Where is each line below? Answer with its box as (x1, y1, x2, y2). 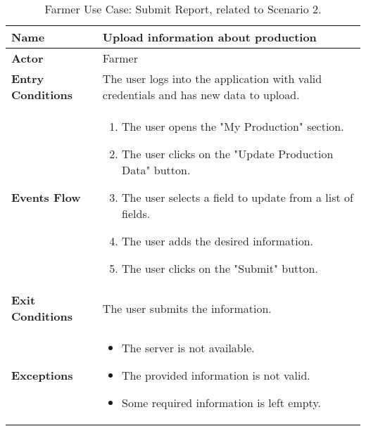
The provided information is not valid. (122, 367, 310, 383)
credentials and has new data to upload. (102, 86, 300, 103)
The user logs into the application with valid (102, 70, 322, 86)
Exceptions (11, 367, 73, 383)
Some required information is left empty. (122, 394, 321, 411)
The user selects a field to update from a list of (122, 189, 353, 205)
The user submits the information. (102, 300, 272, 316)
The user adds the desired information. (122, 233, 313, 249)
